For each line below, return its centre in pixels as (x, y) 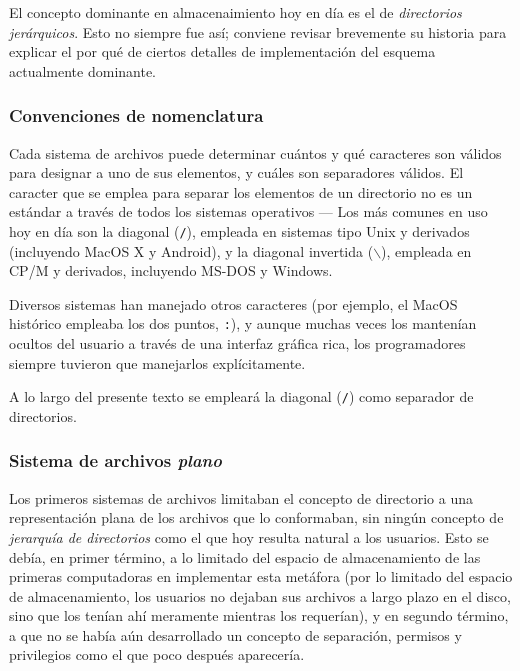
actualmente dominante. (82, 70)
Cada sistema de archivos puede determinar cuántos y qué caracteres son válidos (255, 152)
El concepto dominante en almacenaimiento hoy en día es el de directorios (235, 12)
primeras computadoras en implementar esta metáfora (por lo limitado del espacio (261, 576)
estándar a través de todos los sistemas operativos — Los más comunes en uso (248, 211)
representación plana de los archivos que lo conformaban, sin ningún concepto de (256, 517)
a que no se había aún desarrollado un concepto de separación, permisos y (235, 634)
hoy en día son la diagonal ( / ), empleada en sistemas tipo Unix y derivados (239, 230)
